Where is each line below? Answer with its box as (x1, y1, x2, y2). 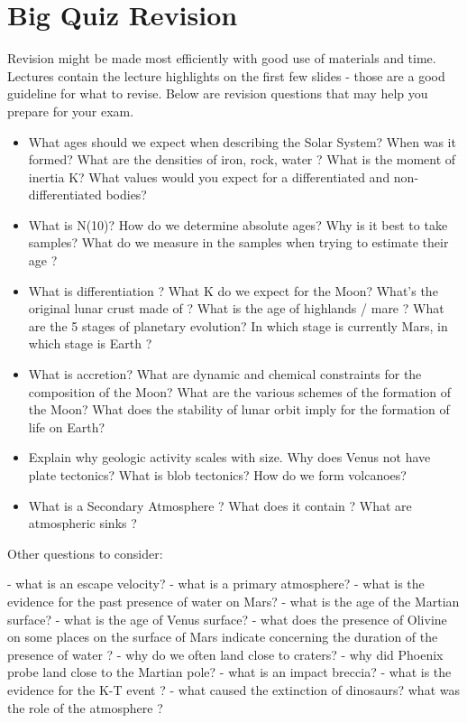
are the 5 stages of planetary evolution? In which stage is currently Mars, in (28, 316, 448, 335)
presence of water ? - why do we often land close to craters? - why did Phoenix (7, 644, 444, 663)
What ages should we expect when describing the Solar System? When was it (28, 132, 456, 151)
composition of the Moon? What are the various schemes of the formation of (28, 382, 452, 401)
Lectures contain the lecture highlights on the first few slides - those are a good (7, 66, 445, 85)
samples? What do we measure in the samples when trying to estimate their (28, 233, 449, 252)
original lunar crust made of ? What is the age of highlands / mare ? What (28, 299, 444, 318)
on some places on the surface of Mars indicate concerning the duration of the (7, 627, 438, 646)
